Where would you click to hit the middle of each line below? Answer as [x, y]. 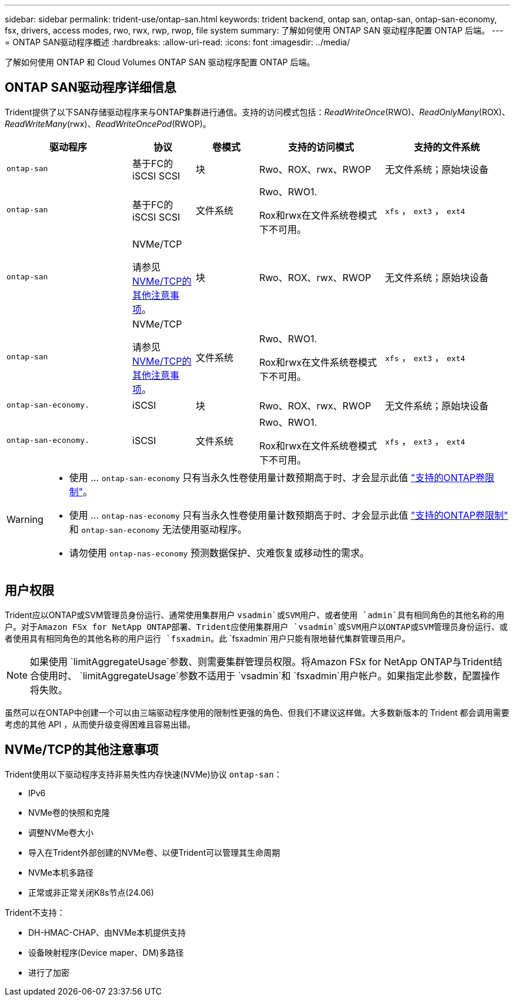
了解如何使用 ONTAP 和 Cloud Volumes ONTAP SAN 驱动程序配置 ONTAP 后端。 [160, 62]
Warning [25, 519]
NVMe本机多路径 [61, 872]
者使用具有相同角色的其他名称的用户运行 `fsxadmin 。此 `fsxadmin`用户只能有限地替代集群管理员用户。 [208, 638]
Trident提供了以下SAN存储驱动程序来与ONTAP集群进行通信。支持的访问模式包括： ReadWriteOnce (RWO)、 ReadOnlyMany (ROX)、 [257, 112]
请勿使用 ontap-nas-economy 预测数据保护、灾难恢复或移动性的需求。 [219, 553]
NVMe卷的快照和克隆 [69, 812]
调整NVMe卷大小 [61, 832]
